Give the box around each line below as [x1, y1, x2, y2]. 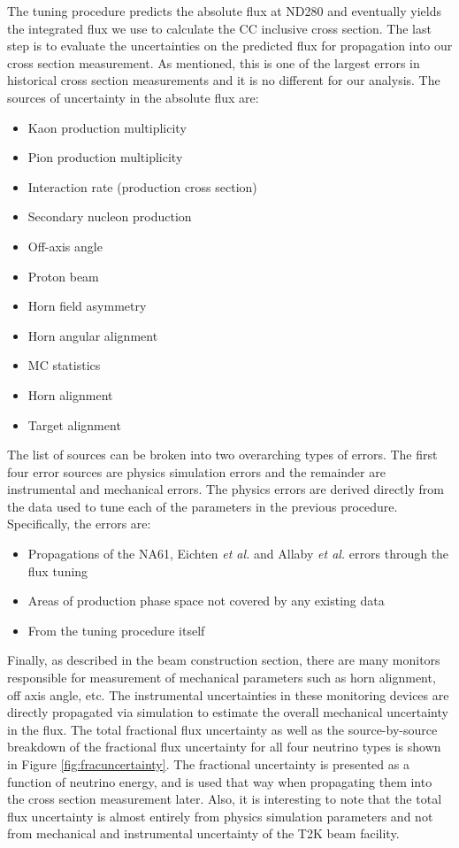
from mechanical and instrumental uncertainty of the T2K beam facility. [7, 824, 400, 843]
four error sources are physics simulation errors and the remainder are [7, 462, 386, 481]
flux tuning [27, 561, 88, 580]
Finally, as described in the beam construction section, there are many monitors [7, 651, 440, 669]
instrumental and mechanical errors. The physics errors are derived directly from [7, 480, 444, 498]
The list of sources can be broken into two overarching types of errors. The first [7, 445, 438, 464]
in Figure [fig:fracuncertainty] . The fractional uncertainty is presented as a [7, 755, 409, 773]
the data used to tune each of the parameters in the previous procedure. [7, 497, 398, 515]
